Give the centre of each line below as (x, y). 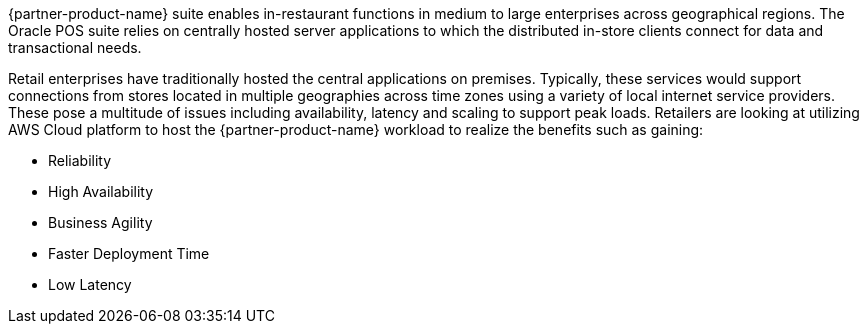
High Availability (101, 191)
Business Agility (100, 222)
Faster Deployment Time (129, 253)
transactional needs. (75, 47)
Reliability (80, 160)
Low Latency (90, 284)
